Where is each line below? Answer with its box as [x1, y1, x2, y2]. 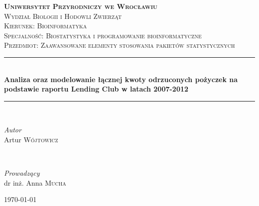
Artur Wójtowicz [4, 134, 58, 144]
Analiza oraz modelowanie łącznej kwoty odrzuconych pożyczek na [4, 74, 238, 84]
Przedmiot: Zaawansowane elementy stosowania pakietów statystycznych [4, 40, 235, 50]
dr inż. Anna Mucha [4, 177, 66, 188]
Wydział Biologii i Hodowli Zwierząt [4, 10, 122, 21]
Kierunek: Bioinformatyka [4, 20, 87, 31]
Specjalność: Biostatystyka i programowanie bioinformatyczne [4, 30, 202, 40]
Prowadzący [4, 168, 40, 178]
